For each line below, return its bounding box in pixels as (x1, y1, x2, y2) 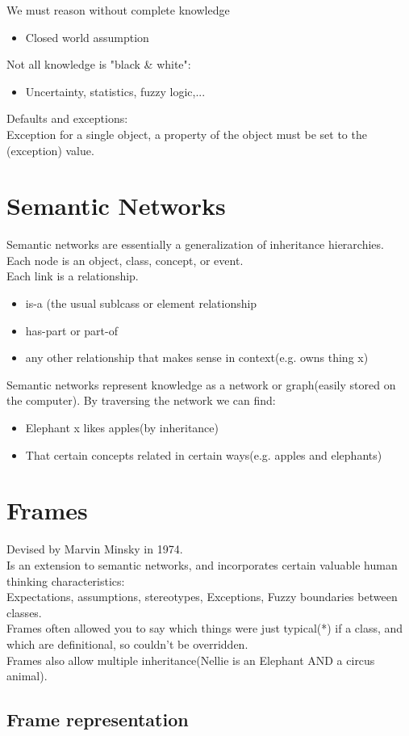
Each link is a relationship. (6, 267, 139, 284)
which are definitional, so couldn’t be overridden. (6, 635, 248, 652)
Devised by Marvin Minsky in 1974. (6, 540, 183, 557)
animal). (6, 667, 48, 684)
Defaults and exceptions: (6, 110, 128, 127)
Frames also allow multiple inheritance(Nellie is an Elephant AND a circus (6, 651, 375, 668)
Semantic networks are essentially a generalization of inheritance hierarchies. (6, 236, 384, 253)
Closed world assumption (25, 28, 149, 45)
